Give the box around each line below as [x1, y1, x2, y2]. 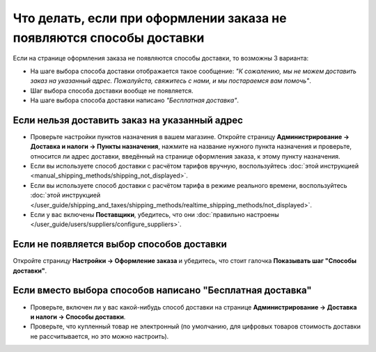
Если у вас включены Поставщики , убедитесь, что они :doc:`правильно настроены [30, 210, 280, 218]
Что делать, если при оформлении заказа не [13, 10, 287, 26]
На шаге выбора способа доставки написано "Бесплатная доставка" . [30, 96, 240, 104]
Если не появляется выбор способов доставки [13, 239, 228, 250]
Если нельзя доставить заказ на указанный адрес [13, 114, 244, 126]
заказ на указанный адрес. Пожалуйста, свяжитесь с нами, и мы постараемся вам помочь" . [30, 77, 311, 85]
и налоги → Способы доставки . [30, 312, 126, 321]
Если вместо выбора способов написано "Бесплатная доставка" [13, 285, 313, 296]
